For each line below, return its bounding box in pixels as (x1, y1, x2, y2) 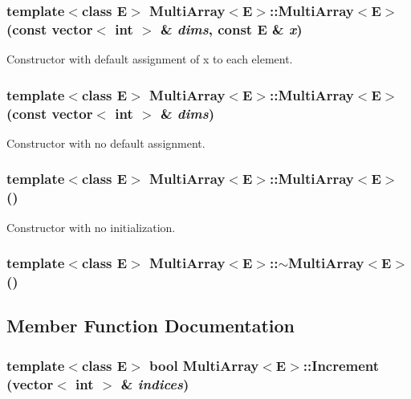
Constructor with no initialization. (6, 218, 176, 235)
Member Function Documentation (6, 313, 295, 338)
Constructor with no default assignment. (6, 134, 205, 151)
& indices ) (120, 373, 189, 393)
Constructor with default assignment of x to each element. (6, 51, 293, 67)
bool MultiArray (149, 355, 259, 375)
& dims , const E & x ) (160, 18, 303, 39)
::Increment (303, 355, 380, 375)
